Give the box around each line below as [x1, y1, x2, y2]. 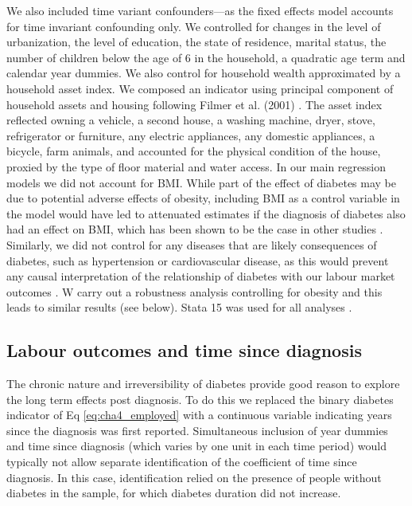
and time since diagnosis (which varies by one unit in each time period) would [6, 437, 387, 454]
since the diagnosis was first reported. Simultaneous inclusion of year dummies [6, 422, 388, 438]
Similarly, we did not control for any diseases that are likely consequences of [6, 236, 377, 253]
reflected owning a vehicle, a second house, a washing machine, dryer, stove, [6, 112, 375, 128]
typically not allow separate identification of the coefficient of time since [6, 453, 357, 470]
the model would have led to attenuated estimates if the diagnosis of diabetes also [6, 205, 406, 222]
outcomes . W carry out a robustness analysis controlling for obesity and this [6, 283, 383, 300]
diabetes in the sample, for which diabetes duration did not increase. [6, 484, 341, 501]
